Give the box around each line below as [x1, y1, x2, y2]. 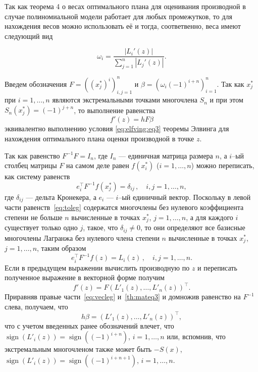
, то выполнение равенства [74, 104, 156, 115]
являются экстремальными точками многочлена [52, 94, 197, 105]
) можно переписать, [191, 160, 254, 171]
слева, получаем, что [5, 301, 68, 311]
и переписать [197, 262, 237, 273]
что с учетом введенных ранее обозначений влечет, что [5, 320, 174, 331]
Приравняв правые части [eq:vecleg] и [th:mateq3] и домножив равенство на [5, 291, 241, 302]
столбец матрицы [5, 160, 57, 171]
